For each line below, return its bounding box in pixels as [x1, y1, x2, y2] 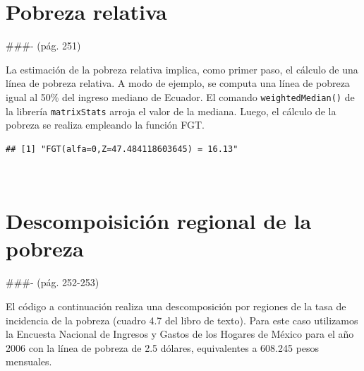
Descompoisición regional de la [6, 206, 312, 235]
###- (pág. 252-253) [6, 275, 99, 290]
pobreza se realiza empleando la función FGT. [6, 117, 205, 132]
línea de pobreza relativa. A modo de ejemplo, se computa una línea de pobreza [6, 76, 350, 90]
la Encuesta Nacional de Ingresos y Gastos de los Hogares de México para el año [6, 326, 354, 341]
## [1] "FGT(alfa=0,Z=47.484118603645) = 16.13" [6, 143, 238, 154]
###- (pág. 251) [6, 38, 81, 53]
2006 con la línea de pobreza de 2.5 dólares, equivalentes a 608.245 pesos [6, 340, 320, 355]
